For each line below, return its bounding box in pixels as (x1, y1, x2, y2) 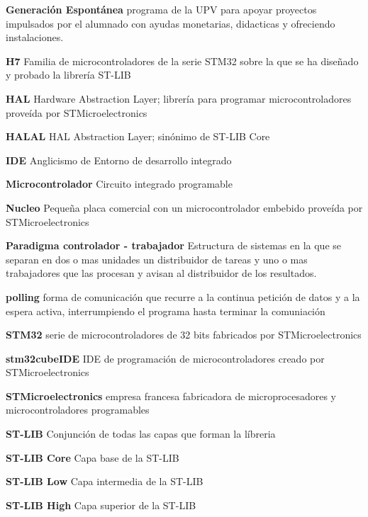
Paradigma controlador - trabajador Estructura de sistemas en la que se (6, 238, 341, 253)
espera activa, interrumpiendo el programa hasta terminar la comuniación (6, 303, 325, 318)
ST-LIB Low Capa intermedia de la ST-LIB (6, 474, 203, 489)
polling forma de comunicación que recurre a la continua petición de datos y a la (6, 289, 360, 304)
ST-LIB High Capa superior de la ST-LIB (6, 497, 196, 512)
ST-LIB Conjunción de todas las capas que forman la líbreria (6, 426, 276, 441)
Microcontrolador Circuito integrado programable (6, 176, 233, 191)
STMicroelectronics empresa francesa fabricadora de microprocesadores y (6, 388, 336, 403)
